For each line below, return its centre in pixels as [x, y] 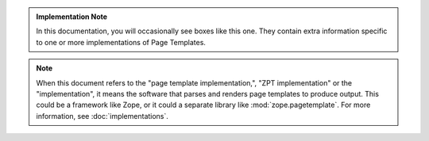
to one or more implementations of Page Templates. [121, 42]
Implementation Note [71, 17]
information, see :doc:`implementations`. [102, 116]
